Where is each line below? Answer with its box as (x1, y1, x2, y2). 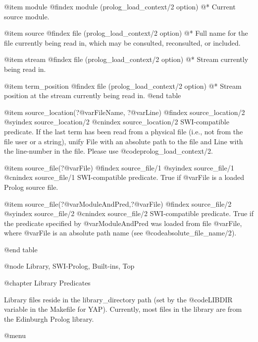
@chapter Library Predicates (4, 278, 91, 288)
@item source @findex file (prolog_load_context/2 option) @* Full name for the (4, 28, 248, 38)
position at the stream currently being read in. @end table (4, 90, 181, 101)
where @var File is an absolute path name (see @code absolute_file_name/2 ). (4, 228, 237, 238)
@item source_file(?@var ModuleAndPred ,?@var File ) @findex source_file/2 (4, 198, 232, 209)
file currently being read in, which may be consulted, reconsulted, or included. (4, 37, 241, 48)
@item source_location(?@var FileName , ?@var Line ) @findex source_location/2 (4, 107, 245, 117)
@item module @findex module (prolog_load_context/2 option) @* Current (4, 1, 236, 11)
